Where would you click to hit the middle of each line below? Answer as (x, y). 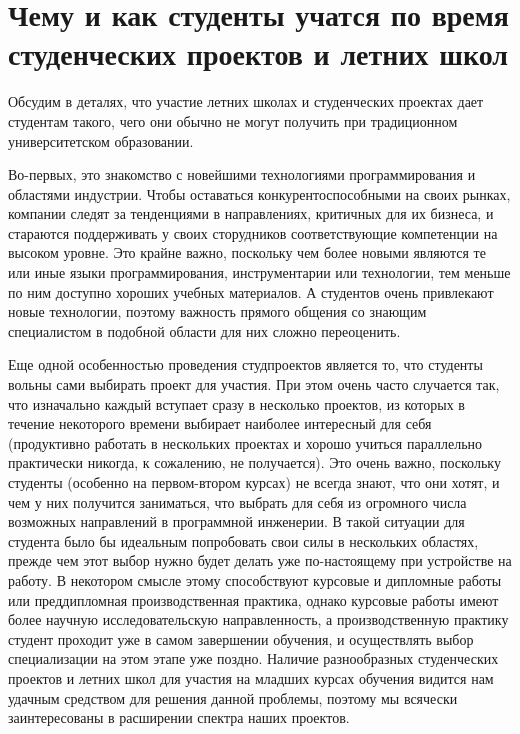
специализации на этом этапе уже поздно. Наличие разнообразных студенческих (253, 658)
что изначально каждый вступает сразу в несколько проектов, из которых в (236, 403)
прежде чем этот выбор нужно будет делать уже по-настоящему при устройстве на (260, 560)
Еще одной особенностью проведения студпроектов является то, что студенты (245, 364)
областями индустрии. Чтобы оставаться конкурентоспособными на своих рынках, (259, 193)
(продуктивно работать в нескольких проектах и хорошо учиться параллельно (245, 442)
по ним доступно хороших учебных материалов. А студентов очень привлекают (251, 291)
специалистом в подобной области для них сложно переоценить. (204, 330)
